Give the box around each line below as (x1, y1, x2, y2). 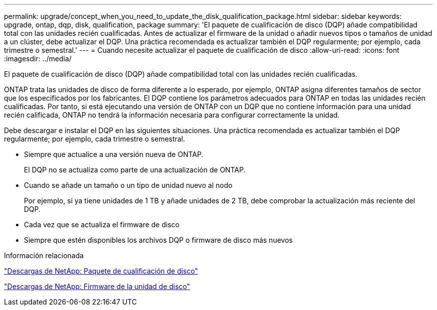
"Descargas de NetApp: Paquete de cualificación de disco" (4, 267, 198, 275)
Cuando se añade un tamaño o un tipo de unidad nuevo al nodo (24, 181, 232, 189)
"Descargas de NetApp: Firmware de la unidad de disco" (4, 282, 191, 291)
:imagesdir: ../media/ (4, 54, 72, 63)
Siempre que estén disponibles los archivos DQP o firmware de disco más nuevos (24, 236, 293, 244)
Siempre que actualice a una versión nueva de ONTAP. (24, 150, 204, 158)
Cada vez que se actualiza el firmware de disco (24, 220, 180, 229)
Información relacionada (4, 251, 84, 260)
